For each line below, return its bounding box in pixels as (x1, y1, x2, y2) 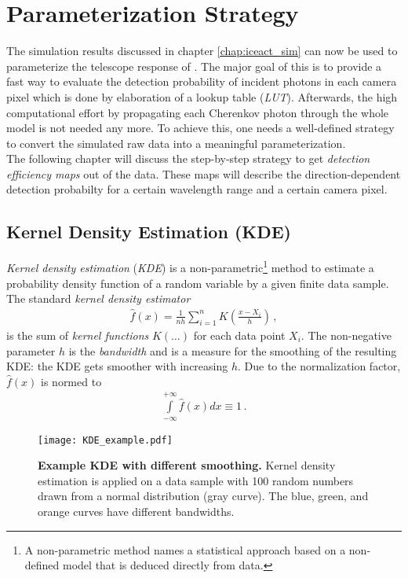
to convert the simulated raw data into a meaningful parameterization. (6, 134, 346, 151)
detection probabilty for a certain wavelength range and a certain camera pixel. (6, 181, 388, 197)
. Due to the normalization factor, (238, 358, 401, 374)
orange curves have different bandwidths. (38, 503, 235, 519)
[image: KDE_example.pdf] (38, 434, 173, 446)
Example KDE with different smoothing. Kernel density (38, 457, 336, 473)
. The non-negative (301, 326, 392, 343)
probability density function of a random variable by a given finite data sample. (6, 274, 389, 291)
